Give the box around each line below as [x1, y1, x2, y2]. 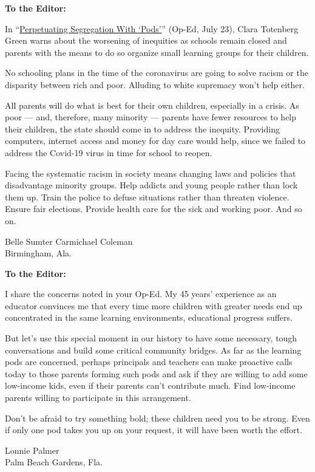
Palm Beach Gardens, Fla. [5, 456, 103, 468]
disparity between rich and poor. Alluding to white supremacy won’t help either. [5, 78, 305, 91]
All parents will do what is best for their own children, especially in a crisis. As [5, 98, 299, 111]
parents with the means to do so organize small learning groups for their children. [5, 46, 309, 58]
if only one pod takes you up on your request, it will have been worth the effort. [5, 423, 302, 436]
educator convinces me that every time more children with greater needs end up [5, 299, 302, 312]
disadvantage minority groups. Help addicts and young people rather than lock [5, 179, 298, 191]
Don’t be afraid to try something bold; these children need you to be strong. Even [5, 411, 310, 424]
